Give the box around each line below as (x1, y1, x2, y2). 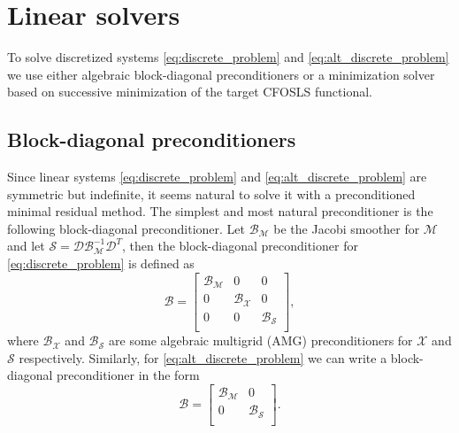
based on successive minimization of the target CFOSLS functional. (7, 82, 372, 101)
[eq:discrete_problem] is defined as (7, 254, 195, 273)
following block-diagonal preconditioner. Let (7, 219, 246, 237)
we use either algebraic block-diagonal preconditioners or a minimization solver (7, 65, 435, 83)
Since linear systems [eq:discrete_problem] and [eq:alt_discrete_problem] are (7, 167, 427, 186)
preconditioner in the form (57, 366, 200, 384)
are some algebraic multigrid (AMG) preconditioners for (109, 331, 413, 350)
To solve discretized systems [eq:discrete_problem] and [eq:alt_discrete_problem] (7, 48, 449, 66)
